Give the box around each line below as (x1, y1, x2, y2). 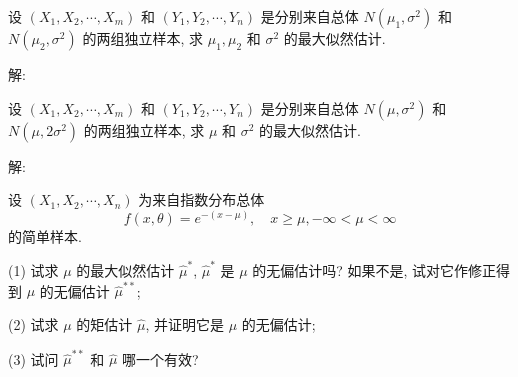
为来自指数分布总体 (138, 189, 265, 210)
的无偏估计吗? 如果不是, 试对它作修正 (252, 260, 497, 281)
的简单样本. (8, 225, 82, 246)
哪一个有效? (122, 348, 199, 369)
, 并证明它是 (145, 314, 225, 335)
